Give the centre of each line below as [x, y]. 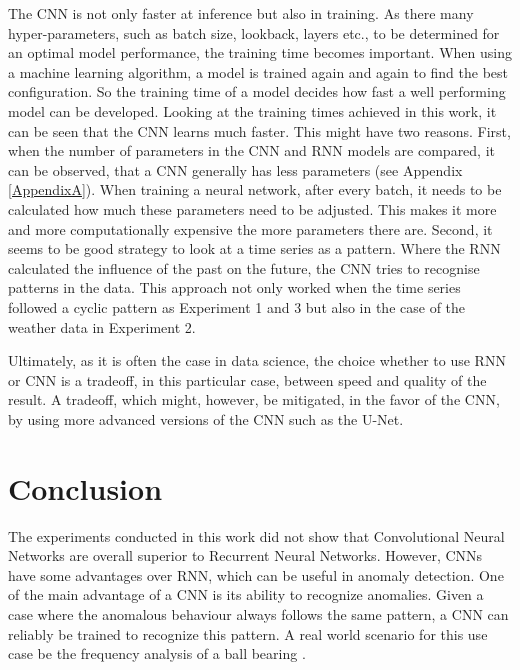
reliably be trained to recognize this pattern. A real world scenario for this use [248, 633]
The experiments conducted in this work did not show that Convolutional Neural [256, 535]
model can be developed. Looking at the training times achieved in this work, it [252, 110]
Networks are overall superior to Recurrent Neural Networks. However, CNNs [245, 555]
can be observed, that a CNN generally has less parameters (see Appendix [235, 169]
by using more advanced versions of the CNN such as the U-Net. [206, 418]
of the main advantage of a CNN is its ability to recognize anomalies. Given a [246, 594]
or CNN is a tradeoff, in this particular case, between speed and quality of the [247, 379]
